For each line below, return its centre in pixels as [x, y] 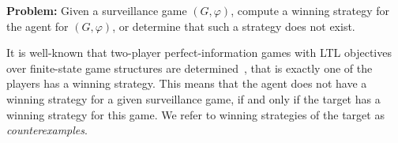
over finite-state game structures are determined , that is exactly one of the [190, 68]
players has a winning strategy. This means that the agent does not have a [187, 83]
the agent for [38, 26]
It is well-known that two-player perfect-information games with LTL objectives [199, 53]
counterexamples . [47, 130]
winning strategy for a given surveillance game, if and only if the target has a [193, 98]
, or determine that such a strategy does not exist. [234, 26]
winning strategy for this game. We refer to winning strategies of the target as [195, 114]
